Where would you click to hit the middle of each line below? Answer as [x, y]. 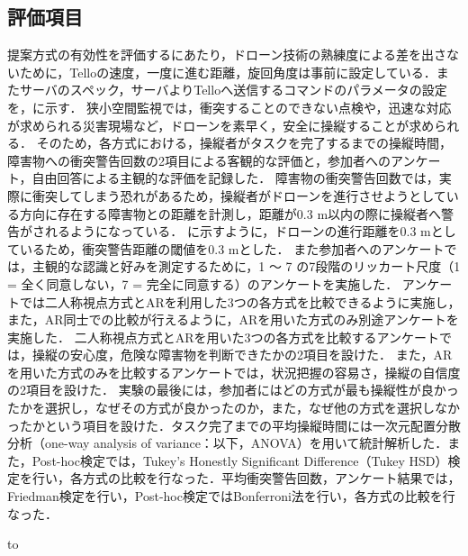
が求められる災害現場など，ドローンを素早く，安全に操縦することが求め [221, 125]
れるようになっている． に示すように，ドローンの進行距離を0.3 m [238, 231]
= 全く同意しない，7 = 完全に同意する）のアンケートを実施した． [203, 283]
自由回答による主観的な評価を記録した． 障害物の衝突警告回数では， [235, 178]
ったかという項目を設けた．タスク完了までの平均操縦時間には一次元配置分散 [234, 425]
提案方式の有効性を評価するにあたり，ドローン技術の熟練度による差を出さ [227, 55]
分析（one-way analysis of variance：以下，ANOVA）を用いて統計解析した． [228, 443]
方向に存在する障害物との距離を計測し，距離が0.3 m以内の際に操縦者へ [230, 213]
